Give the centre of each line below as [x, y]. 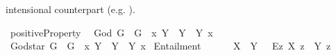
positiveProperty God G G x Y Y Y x [111, 32]
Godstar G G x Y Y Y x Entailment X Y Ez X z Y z [170, 46]
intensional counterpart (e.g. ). [70, 9]
